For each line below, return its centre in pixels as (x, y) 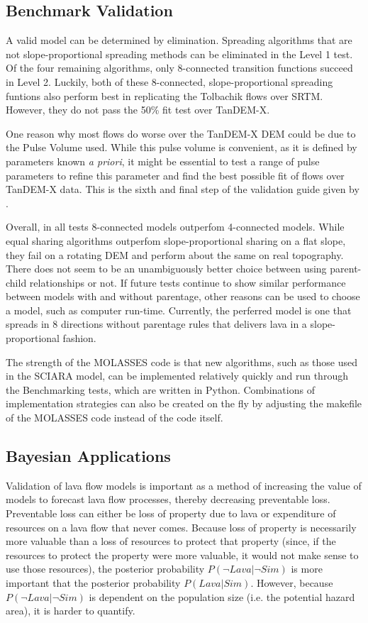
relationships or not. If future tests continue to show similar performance (188, 282)
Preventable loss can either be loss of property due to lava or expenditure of (171, 513)
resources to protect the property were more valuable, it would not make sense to (182, 555)
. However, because (292, 583)
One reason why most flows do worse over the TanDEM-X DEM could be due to (181, 133)
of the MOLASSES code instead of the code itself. (115, 418)
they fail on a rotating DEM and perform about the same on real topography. (175, 254)
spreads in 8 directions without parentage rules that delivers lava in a (156, 324)
